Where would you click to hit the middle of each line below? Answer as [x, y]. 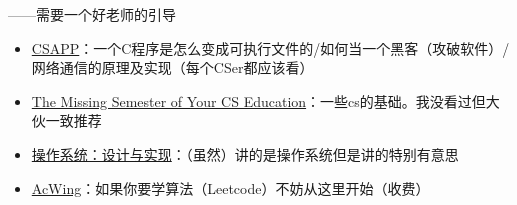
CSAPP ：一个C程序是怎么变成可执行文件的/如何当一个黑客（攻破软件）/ [270, 47]
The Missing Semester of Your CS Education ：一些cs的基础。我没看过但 [258, 100]
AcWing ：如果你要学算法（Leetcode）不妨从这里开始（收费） [230, 187]
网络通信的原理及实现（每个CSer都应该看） [172, 67]
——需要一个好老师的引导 [92, 14]
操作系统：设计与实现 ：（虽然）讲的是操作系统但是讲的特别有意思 [245, 153]
